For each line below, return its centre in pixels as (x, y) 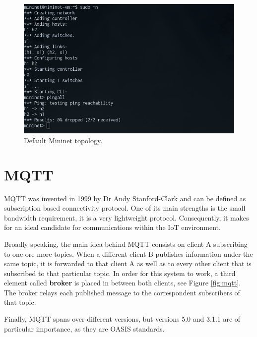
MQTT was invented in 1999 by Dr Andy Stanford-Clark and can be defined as (125, 198)
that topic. (20, 302)
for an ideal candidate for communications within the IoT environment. (112, 227)
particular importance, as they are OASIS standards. (84, 328)
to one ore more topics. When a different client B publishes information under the (128, 253)
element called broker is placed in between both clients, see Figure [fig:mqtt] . (123, 283)
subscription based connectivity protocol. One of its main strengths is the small (125, 208)
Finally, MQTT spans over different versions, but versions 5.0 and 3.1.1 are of (122, 319)
